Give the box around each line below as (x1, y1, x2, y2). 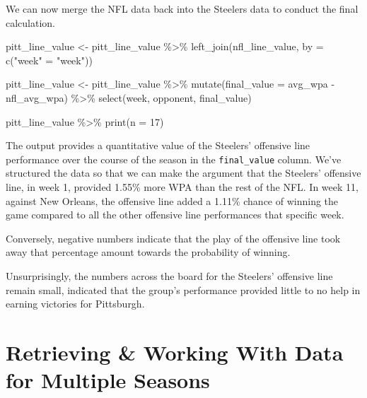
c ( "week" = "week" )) (6, 52, 93, 67)
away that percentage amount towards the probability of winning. (6, 245, 291, 259)
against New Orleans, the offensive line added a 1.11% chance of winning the (6, 193, 339, 208)
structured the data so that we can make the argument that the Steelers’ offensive (6, 165, 361, 180)
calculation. (6, 15, 56, 30)
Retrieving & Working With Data (6, 337, 344, 366)
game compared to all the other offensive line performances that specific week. (6, 207, 344, 222)
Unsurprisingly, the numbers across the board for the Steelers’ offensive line (6, 268, 333, 283)
